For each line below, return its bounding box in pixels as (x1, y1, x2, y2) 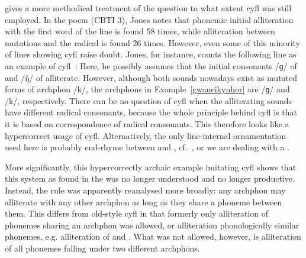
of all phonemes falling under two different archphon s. (5, 241, 200, 254)
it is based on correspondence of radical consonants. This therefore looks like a (5, 117, 289, 130)
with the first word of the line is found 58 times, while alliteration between (5, 25, 275, 37)
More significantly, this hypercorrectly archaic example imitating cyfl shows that (5, 160, 297, 173)
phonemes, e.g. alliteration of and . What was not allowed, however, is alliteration (5, 230, 301, 243)
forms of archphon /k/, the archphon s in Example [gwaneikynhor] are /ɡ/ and (5, 83, 290, 95)
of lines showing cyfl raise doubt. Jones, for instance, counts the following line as (5, 48, 297, 60)
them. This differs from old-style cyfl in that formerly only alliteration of (5, 207, 268, 220)
